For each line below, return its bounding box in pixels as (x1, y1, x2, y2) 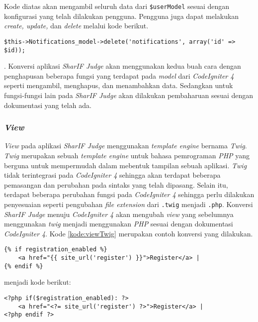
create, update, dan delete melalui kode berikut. (4, 20, 149, 31)
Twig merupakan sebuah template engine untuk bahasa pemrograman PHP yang (4, 150, 250, 160)
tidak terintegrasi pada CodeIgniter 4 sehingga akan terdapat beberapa (4, 170, 221, 180)
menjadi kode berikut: (4, 277, 71, 287)
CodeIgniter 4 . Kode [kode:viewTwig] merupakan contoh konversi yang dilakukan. (4, 228, 253, 238)
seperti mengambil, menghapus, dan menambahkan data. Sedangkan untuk (4, 80, 233, 91)
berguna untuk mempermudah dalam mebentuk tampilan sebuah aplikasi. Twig (4, 160, 247, 170)
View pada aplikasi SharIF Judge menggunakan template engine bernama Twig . (4, 140, 247, 151)
